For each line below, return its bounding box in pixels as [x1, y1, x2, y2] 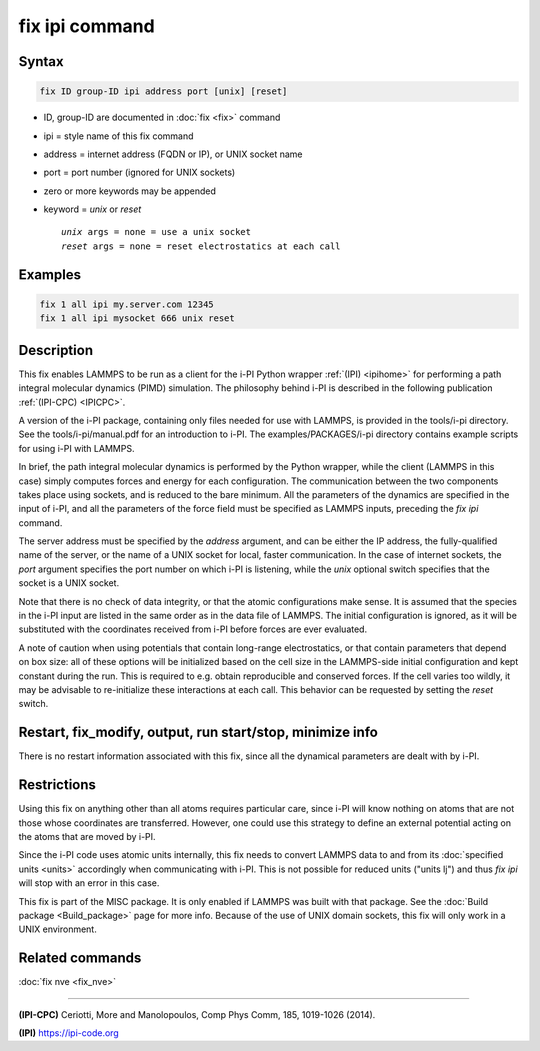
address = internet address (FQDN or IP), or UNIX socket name [43, 148, 304, 160]
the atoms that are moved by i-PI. [18, 830, 156, 842]
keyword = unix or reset [43, 203, 142, 215]
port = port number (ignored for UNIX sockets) [43, 166, 236, 179]
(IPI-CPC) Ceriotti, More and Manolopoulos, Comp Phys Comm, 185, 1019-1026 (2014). [18, 1008, 376, 1020]
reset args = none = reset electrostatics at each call [61, 240, 341, 252]
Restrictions [18, 776, 97, 794]
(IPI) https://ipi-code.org [18, 1026, 119, 1039]
